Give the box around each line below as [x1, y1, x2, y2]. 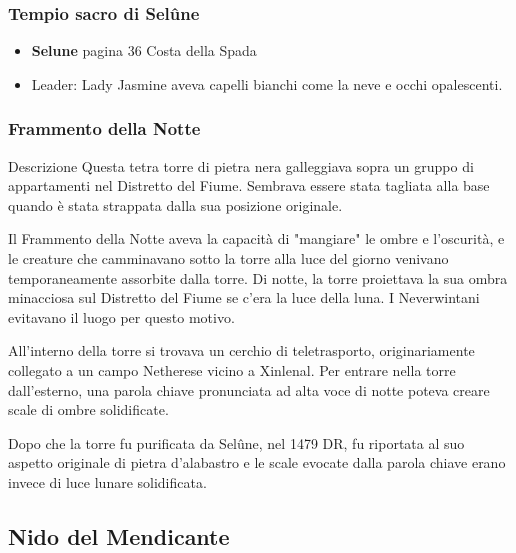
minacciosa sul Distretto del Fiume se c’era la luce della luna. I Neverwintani [8, 287, 480, 308]
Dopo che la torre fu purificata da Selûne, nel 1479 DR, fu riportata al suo [8, 432, 465, 453]
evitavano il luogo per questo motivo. [8, 306, 235, 327]
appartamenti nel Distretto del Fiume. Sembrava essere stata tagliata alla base [8, 175, 490, 196]
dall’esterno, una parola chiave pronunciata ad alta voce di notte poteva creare [8, 379, 490, 400]
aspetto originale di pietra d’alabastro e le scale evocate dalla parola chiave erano [8, 452, 506, 473]
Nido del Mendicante [8, 520, 230, 551]
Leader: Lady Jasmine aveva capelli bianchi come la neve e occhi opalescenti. [31, 73, 503, 94]
